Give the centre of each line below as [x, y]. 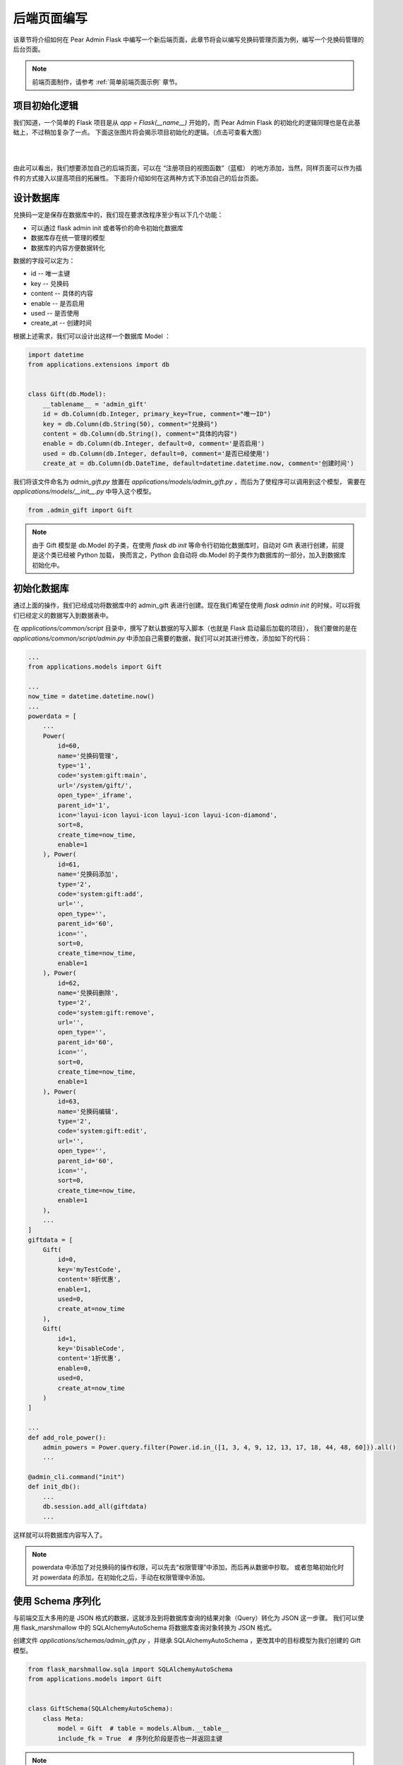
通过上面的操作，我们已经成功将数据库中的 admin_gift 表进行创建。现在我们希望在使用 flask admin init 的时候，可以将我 [187, 605]
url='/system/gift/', [95, 785]
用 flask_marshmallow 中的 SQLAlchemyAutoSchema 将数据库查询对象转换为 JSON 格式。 [144, 1628]
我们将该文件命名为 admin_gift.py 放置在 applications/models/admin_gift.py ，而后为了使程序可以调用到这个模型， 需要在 [190, 482]
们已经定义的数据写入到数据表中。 [62, 615]
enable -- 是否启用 [58, 303]
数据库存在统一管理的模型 [68, 238]
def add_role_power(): [67, 1437]
